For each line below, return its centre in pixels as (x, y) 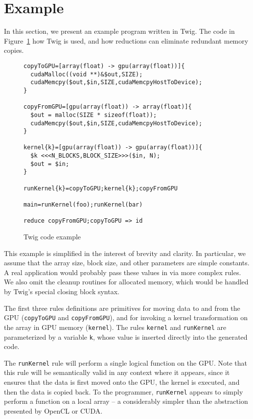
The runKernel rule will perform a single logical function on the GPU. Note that (126, 362)
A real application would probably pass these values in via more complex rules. (123, 272)
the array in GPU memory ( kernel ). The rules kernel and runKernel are (115, 327)
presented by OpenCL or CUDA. (53, 410)
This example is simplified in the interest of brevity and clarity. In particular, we (125, 253)
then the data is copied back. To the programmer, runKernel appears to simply (124, 391)
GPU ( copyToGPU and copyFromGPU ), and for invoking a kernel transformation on (126, 317)
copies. (14, 50)
